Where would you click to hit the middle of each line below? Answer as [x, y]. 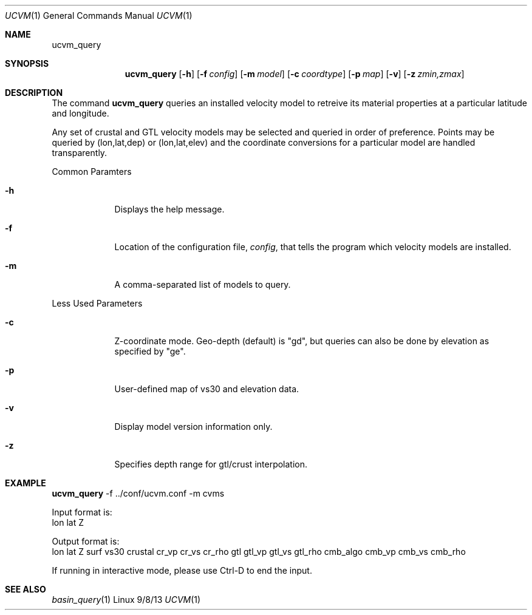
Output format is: [86, 541]
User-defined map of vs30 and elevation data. [207, 389]
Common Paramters [92, 172]
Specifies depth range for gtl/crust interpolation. [211, 464]
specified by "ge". [150, 351]
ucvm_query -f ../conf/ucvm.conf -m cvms [138, 493]
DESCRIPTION [34, 93]
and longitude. [80, 113]
